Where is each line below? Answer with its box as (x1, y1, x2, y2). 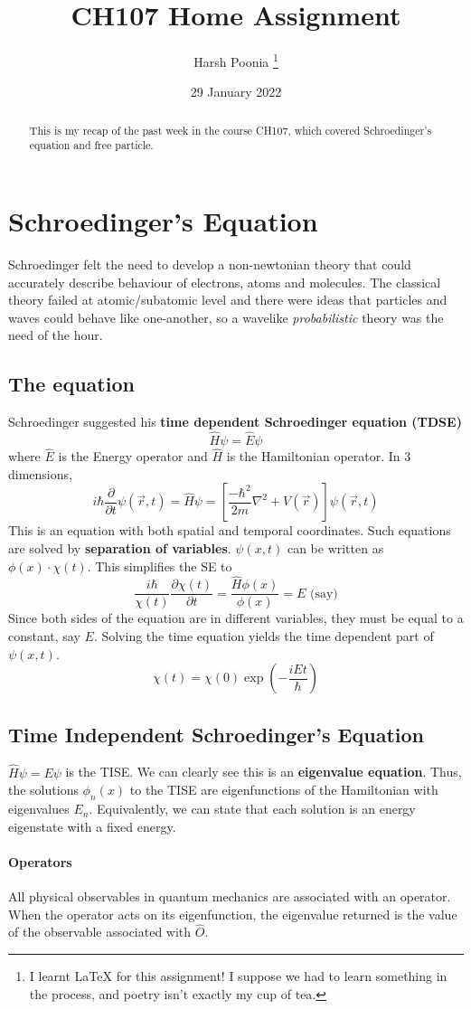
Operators (8, 852, 72, 871)
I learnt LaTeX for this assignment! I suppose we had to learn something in (29, 967, 447, 985)
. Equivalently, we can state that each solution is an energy (89, 799, 416, 818)
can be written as (287, 539, 384, 557)
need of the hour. (8, 325, 103, 344)
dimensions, (8, 464, 72, 483)
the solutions (8, 780, 79, 799)
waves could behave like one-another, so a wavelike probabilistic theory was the (8, 307, 444, 326)
